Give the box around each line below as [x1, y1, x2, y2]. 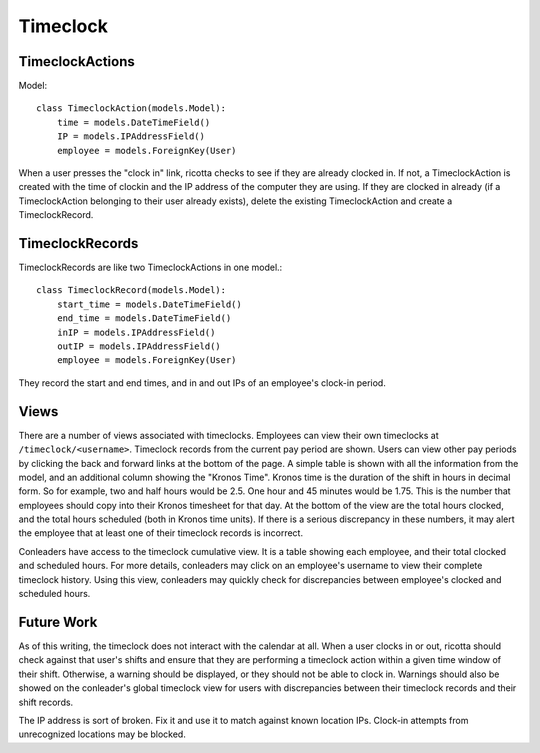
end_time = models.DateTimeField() [56, 313, 232, 324]
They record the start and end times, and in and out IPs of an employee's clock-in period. [18, 376, 387, 389]
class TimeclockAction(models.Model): [36, 103, 227, 114]
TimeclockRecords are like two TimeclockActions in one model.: [18, 261, 283, 274]
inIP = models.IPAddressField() [56, 326, 216, 338]
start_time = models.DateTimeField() [56, 298, 242, 310]
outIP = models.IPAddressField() [56, 341, 222, 352]
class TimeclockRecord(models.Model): [36, 285, 227, 296]
